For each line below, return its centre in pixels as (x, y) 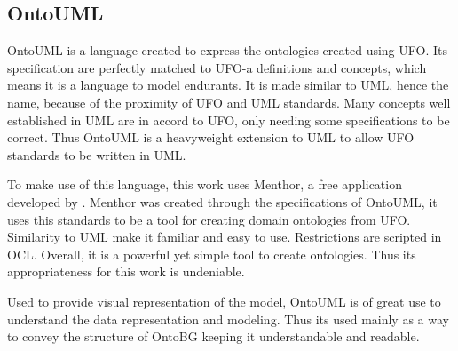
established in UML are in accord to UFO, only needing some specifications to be (229, 120)
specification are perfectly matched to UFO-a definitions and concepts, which (217, 67)
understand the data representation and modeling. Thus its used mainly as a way (228, 319)
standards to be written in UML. (97, 154)
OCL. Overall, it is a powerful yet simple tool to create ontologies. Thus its (212, 254)
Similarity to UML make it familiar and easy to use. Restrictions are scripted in (225, 237)
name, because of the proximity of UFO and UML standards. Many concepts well (229, 102)
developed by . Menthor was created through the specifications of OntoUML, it (222, 201)
